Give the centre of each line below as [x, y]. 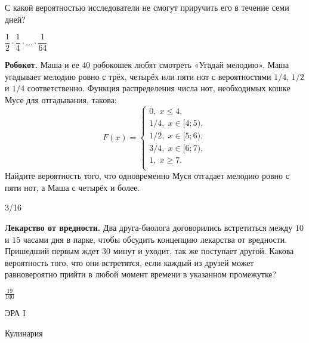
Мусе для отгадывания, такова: [61, 100]
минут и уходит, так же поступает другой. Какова [203, 251]
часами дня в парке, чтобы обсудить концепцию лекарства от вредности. [155, 239]
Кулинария [24, 333]
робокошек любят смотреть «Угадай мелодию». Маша [191, 65]
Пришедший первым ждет [52, 251]
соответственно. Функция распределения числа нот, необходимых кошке [159, 88]
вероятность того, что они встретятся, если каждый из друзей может [129, 262]
